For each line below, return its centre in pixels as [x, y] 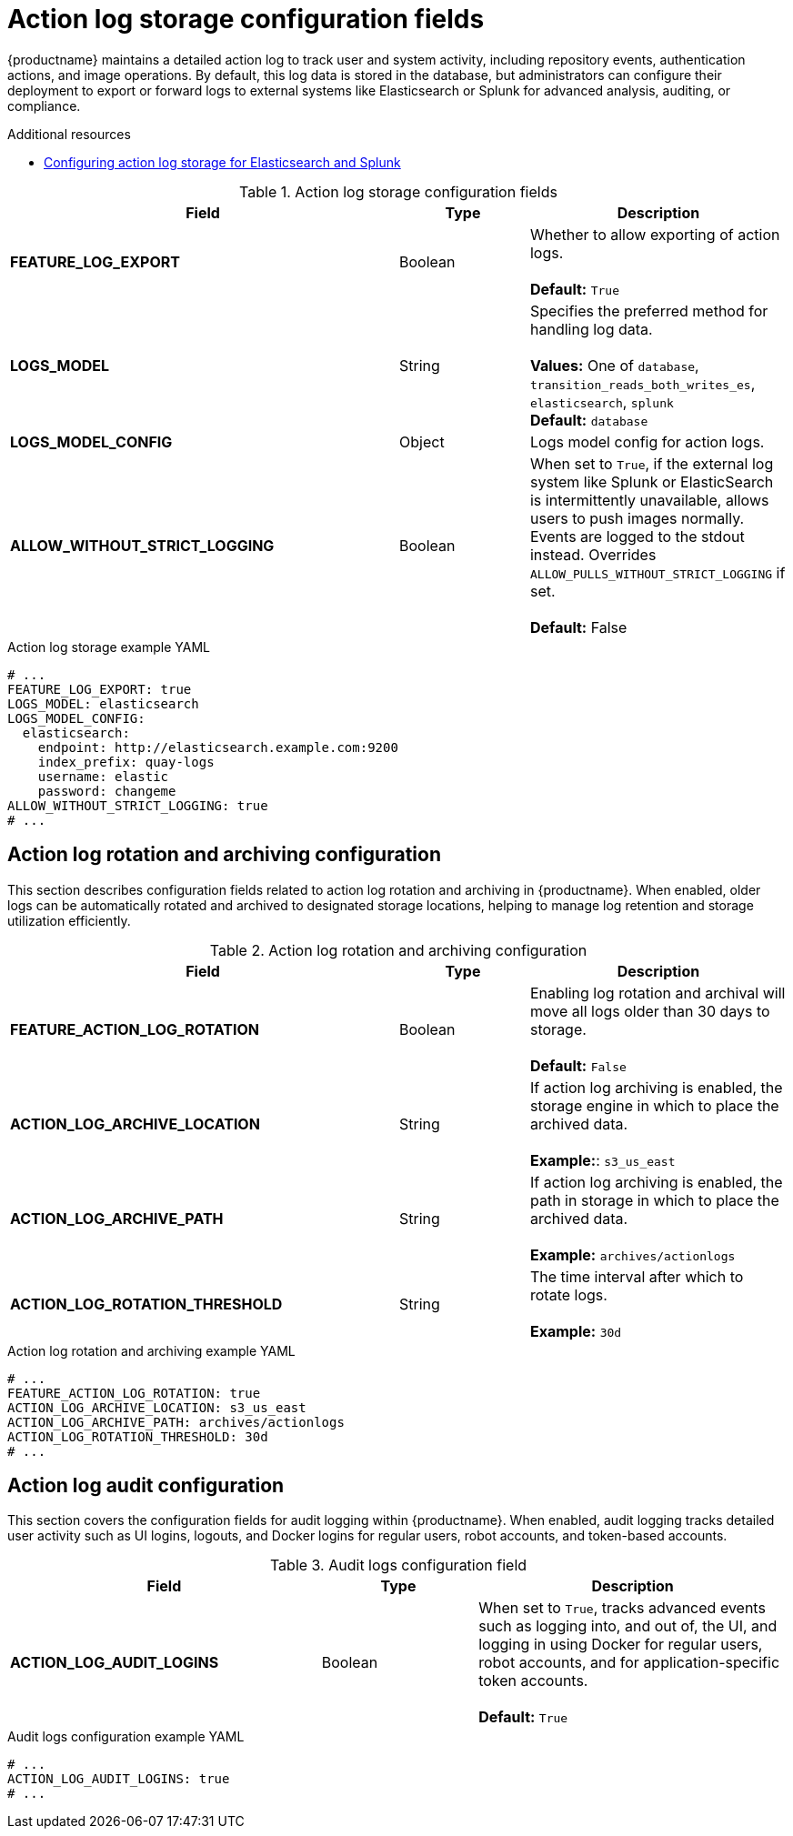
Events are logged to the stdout [637, 536]
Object [422, 441]
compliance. [44, 105]
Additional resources [69, 134]
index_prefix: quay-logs [126, 762]
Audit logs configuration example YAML [126, 1737]
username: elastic [103, 776]
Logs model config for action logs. [647, 441]
